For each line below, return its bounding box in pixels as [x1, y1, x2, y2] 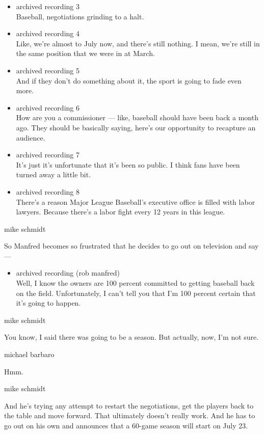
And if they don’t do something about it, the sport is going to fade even [16, 75, 242, 86]
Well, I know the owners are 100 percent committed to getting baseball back [16, 278, 255, 288]
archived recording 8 [16, 186, 80, 197]
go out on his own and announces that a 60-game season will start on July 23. [4, 420, 248, 430]
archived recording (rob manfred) [16, 267, 120, 278]
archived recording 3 [16, 1, 80, 11]
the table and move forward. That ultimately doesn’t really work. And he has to [4, 410, 255, 421]
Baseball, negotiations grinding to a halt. [16, 11, 144, 21]
